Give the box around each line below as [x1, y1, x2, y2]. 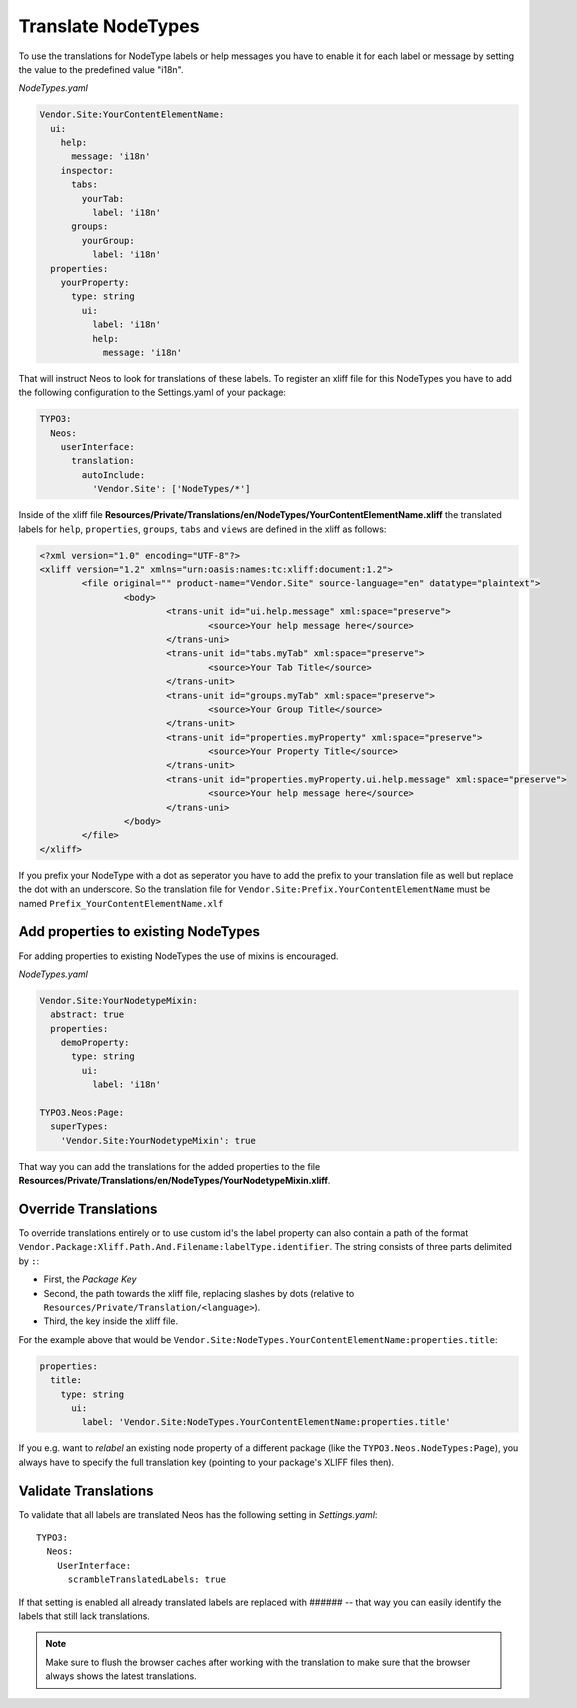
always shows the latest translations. [45, 1670, 197, 1682]
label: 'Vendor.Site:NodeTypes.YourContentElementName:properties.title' [81, 1416, 452, 1428]
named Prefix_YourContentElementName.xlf [18, 897, 224, 909]
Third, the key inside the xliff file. [43, 1315, 179, 1327]
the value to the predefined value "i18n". [18, 63, 184, 75]
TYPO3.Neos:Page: [39, 1107, 125, 1118]
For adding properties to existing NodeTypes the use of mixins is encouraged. [18, 950, 339, 962]
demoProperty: [60, 1037, 130, 1049]
